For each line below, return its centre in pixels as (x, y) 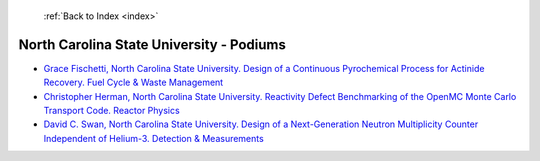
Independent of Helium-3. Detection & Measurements (153, 138)
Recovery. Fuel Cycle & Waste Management (133, 82)
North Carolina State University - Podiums (152, 44)
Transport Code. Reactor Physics (111, 111)
